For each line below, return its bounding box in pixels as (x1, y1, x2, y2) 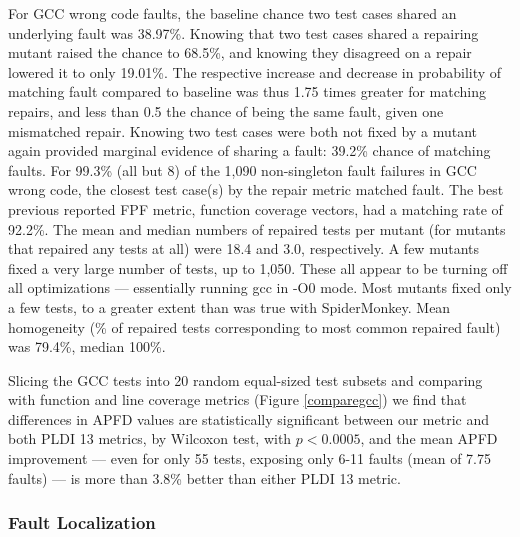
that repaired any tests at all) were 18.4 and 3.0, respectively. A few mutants (8, 238, 479, 259)
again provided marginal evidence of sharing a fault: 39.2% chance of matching (8, 140, 491, 161)
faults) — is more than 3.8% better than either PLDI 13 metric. (8, 467, 401, 488)
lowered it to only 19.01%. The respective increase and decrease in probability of (8, 61, 502, 82)
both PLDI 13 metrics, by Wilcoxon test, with (8, 428, 292, 449)
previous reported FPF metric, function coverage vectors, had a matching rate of (8, 198, 503, 219)
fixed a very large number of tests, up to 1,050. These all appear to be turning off (8, 257, 508, 278)
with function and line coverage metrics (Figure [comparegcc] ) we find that (8, 389, 467, 410)
